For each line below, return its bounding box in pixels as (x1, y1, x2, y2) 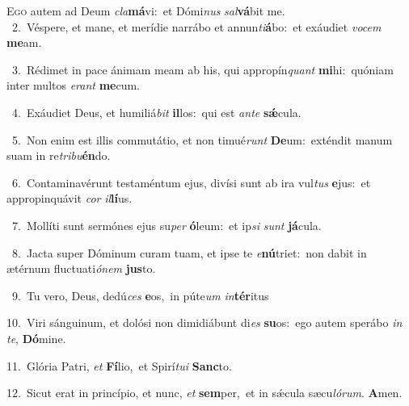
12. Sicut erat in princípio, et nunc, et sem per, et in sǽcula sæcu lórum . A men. (6, 384, 403, 401)
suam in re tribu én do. (6, 147, 111, 164)
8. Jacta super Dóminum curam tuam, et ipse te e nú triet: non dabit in (11, 244, 367, 261)
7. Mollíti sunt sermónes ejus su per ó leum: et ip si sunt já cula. (11, 216, 322, 233)
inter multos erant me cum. (6, 77, 141, 94)
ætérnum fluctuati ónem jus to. (6, 260, 156, 277)
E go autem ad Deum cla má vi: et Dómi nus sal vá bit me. (6, 2, 285, 19)
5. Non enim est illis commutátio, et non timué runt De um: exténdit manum (11, 131, 393, 148)
